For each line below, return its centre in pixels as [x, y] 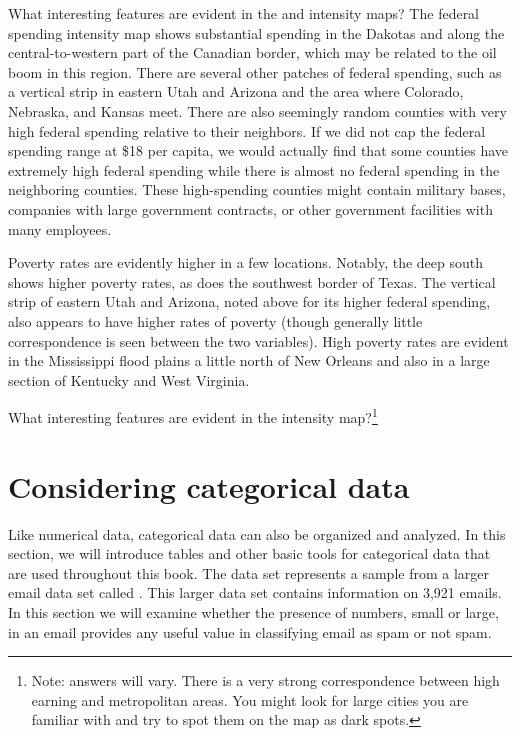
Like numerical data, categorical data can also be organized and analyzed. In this [257, 533]
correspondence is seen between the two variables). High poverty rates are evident [258, 340]
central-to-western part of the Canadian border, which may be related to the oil [252, 52]
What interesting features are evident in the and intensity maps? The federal [244, 13]
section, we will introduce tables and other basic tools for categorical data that [249, 553]
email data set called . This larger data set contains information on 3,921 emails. [255, 592]
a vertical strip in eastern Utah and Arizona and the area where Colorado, [236, 91]
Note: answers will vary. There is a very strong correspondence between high [265, 680]
